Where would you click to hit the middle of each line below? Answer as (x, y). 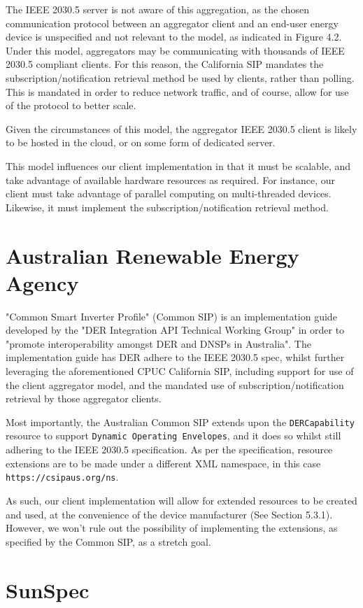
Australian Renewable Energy (152, 255)
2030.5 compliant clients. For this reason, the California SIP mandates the (165, 64)
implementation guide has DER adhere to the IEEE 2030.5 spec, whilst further (175, 357)
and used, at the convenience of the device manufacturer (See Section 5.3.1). (169, 514)
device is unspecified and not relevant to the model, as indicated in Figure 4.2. (174, 37)
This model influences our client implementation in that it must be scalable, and (178, 165)
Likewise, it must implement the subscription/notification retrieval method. (167, 207)
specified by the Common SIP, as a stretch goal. (108, 541)
